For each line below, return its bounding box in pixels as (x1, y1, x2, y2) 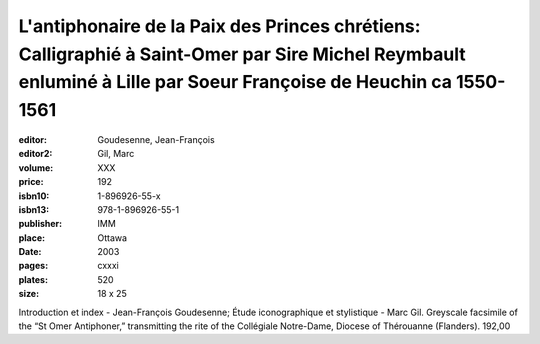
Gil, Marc (97, 148, 135, 160)
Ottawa (97, 231, 128, 244)
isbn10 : (18, 190, 50, 202)
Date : (18, 246, 42, 258)
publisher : (18, 218, 63, 230)
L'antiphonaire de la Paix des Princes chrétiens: (18, 15, 421, 37)
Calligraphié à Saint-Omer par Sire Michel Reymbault (18, 43, 467, 65)
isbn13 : (18, 203, 50, 215)
